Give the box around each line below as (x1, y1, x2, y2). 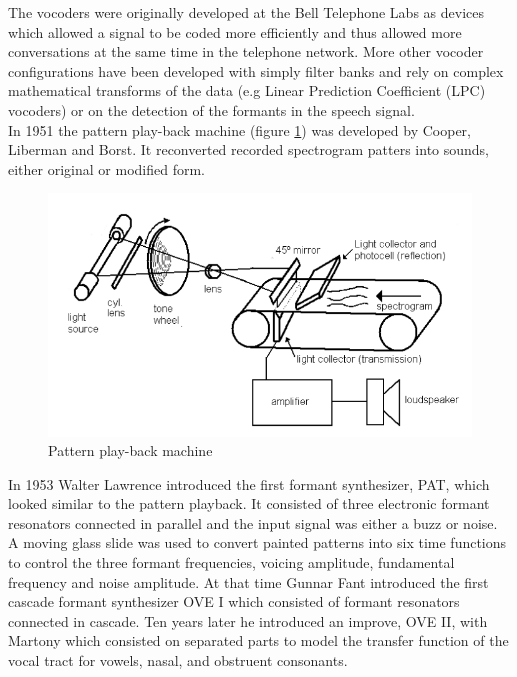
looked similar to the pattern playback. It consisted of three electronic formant (8, 493, 490, 514)
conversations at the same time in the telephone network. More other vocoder (8, 41, 484, 62)
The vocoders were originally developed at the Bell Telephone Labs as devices (8, 2, 484, 22)
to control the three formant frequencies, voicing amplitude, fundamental (8, 552, 455, 573)
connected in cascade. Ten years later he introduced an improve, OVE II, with (8, 610, 488, 631)
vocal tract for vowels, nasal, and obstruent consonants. (8, 650, 348, 671)
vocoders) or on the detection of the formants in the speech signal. (8, 99, 415, 120)
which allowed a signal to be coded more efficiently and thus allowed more (8, 21, 462, 42)
